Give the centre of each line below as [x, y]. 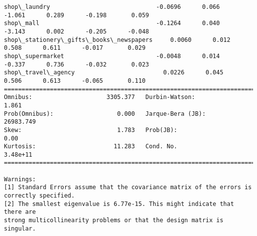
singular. [20, 228]
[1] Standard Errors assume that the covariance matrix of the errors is [128, 187]
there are [20, 212]
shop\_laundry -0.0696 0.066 [112, 7]
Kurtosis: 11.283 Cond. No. [91, 147]
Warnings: [20, 179]
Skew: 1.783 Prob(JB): [91, 130]
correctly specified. [40, 196]
